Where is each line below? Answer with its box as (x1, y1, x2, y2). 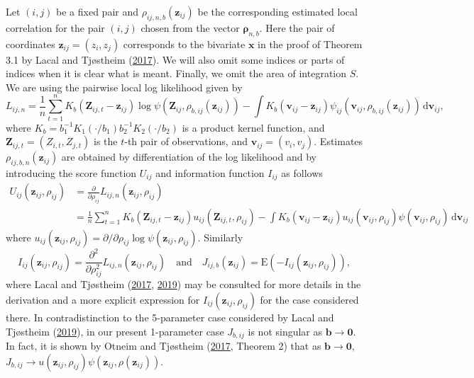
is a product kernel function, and (182, 120, 325, 134)
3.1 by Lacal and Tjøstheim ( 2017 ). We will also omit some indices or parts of (6, 52, 345, 67)
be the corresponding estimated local (197, 4, 358, 18)
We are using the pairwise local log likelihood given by (6, 79, 243, 94)
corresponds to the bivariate (123, 36, 246, 51)
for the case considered (260, 292, 359, 307)
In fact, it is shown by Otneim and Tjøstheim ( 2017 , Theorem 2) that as (6, 338, 321, 353)
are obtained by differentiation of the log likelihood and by (61, 149, 316, 164)
